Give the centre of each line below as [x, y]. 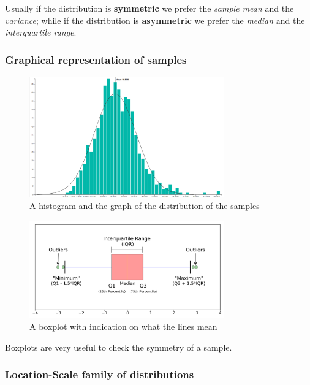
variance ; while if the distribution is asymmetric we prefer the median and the [155, 20]
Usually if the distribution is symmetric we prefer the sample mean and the [149, 8]
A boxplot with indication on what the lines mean [123, 326]
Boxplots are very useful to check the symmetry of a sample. [119, 347]
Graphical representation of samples [96, 59]
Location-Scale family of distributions [100, 374]
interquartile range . [41, 32]
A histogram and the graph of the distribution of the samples [145, 206]
